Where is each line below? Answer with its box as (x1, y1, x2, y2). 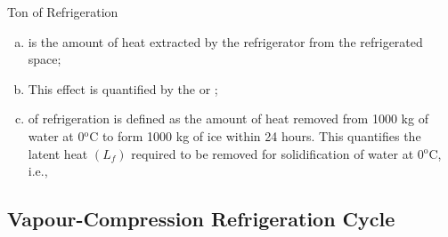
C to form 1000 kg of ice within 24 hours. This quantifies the (89, 126, 421, 145)
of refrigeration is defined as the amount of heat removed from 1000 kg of (28, 109, 428, 128)
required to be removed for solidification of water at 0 (131, 144, 424, 162)
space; (28, 50, 61, 68)
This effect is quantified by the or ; (28, 79, 218, 98)
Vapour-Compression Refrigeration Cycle (7, 205, 395, 233)
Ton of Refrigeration (7, 3, 118, 20)
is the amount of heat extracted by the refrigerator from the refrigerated (28, 32, 423, 51)
